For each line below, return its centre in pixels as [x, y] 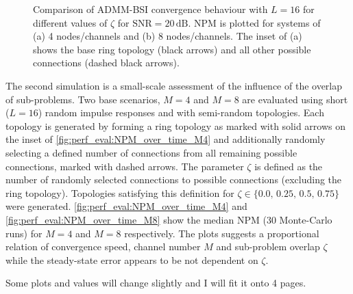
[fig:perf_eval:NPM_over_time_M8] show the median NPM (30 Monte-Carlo [169, 219]
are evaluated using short [295, 99]
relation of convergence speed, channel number [103, 246]
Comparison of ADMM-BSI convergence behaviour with [150, 9]
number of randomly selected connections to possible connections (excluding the [174, 179]
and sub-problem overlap [268, 246]
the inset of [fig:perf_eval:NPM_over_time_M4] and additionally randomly [166, 139]
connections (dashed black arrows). [106, 63]
